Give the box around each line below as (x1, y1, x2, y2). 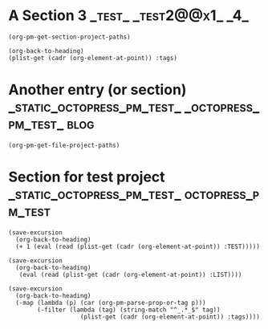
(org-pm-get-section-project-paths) (8, 33, 131, 41)
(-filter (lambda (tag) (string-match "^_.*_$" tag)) (37, 306, 221, 314)
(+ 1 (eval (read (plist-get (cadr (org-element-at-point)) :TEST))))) (15, 242, 261, 250)
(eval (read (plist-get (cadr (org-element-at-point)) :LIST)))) (18, 270, 242, 278)
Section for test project (8, 168, 166, 186)
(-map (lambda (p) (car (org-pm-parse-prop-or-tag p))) (15, 299, 206, 307)
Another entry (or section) (8, 81, 187, 99)
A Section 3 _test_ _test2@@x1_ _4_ (8, 6, 249, 25)
